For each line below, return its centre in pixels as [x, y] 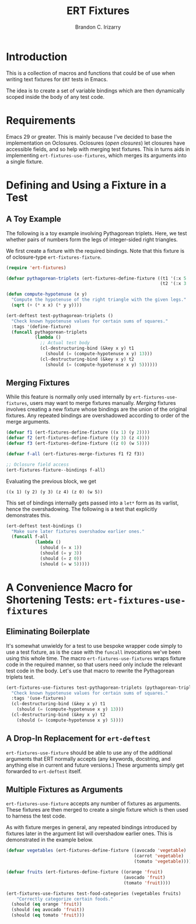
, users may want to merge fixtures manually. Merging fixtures [101, 403]
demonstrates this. [29, 515]
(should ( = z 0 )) [61, 558]
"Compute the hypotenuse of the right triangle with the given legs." [99, 300]
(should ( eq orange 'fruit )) [47, 904]
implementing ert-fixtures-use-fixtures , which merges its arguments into [96, 155]
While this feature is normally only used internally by [69, 397]
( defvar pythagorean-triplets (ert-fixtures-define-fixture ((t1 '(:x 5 [96, 278]
